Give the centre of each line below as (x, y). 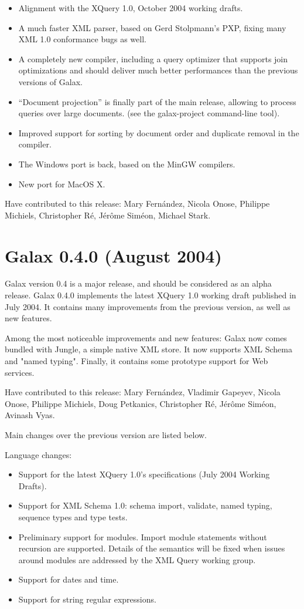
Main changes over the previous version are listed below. (106, 434)
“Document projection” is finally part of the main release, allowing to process (157, 101)
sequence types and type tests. (73, 517)
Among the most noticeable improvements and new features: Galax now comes (146, 337)
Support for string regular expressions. (87, 599)
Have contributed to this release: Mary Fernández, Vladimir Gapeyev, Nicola (143, 392)
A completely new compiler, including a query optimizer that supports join (153, 58)
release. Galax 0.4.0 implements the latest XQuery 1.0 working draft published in (151, 295)
